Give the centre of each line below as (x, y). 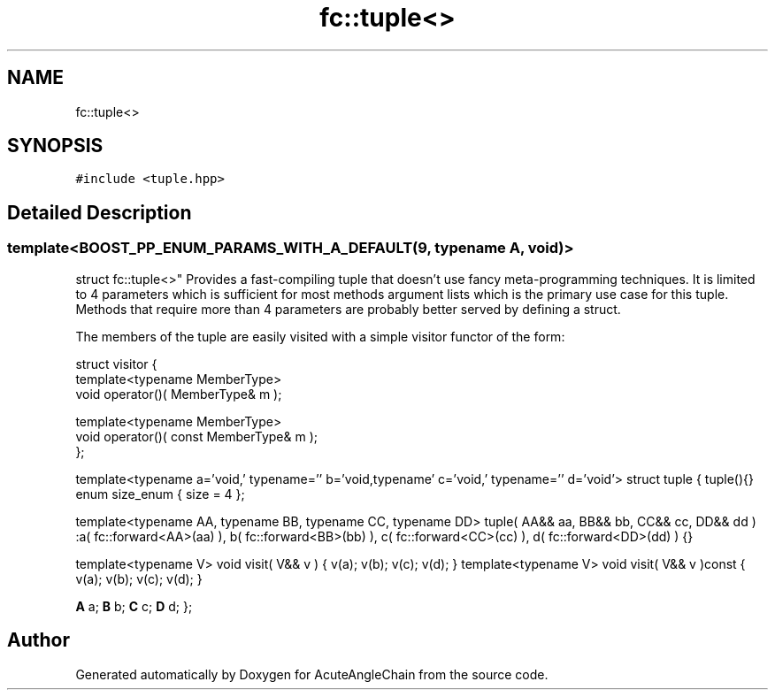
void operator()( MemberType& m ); (179, 394)
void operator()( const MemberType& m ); (197, 436)
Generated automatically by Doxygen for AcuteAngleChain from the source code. (312, 674)
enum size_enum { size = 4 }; (160, 494)
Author (38, 640)
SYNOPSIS (55, 146)
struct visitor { (116, 364)
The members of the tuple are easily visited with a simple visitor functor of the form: (320, 336)
